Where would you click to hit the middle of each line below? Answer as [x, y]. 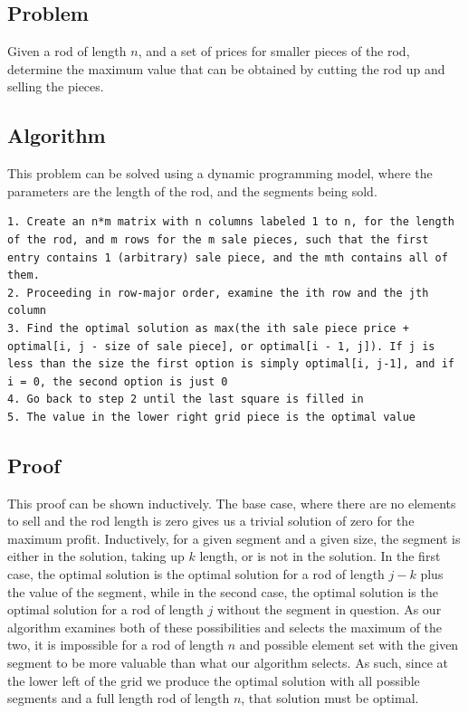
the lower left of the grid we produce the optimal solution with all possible [214, 680]
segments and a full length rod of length [119, 698]
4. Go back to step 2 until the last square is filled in [186, 399]
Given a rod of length [67, 51]
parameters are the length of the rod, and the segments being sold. [192, 190]
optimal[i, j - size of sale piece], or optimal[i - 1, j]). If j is [221, 346]
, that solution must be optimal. [330, 698]
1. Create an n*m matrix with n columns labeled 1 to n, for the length [231, 222]
